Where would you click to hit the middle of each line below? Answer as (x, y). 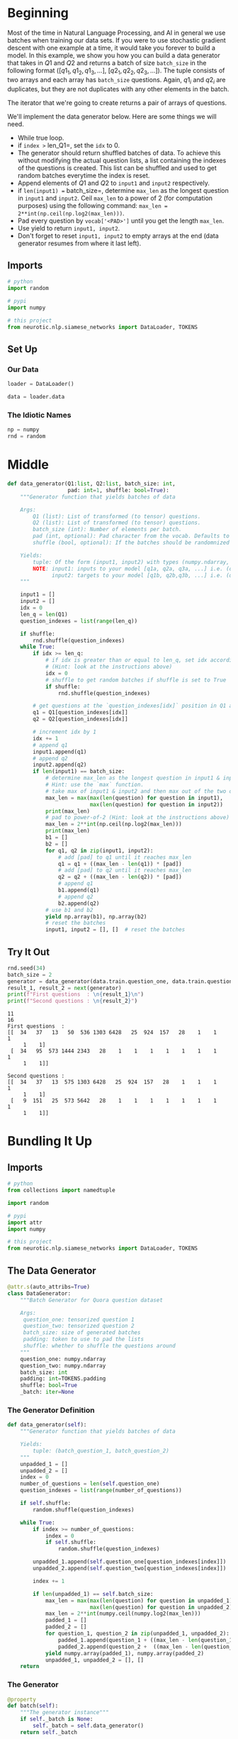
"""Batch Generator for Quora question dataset (91, 1300)
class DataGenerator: (39, 1293)
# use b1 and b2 (69, 910)
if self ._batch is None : (57, 1719)
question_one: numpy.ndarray (63, 1359)
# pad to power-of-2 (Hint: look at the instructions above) (137, 818)
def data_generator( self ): (47, 1425)
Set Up (22, 349)
